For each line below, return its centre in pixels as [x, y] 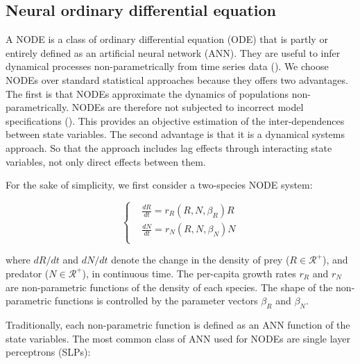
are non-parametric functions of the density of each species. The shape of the [169, 287]
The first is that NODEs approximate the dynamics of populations [147, 93]
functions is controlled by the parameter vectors [156, 301]
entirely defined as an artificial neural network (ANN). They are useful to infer [173, 52]
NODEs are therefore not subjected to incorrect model [188, 107]
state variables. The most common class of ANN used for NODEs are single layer [178, 338]
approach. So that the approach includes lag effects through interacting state [169, 147]
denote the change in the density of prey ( [200, 260]
